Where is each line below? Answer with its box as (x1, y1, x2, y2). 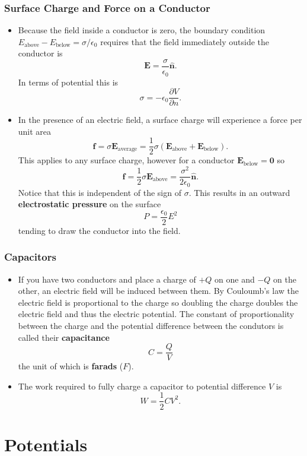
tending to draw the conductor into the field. (18, 224, 181, 236)
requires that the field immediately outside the (100, 35, 270, 47)
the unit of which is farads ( (18, 360, 123, 372)
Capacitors (4, 249, 56, 264)
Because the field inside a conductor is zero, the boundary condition (18, 24, 266, 36)
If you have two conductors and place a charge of (18, 273, 196, 285)
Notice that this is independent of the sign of (18, 186, 181, 198)
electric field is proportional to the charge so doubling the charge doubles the (18, 296, 298, 308)
